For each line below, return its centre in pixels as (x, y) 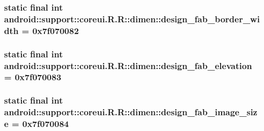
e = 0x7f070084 (37, 124)
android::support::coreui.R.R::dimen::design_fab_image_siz (131, 112)
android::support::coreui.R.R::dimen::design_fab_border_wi (132, 19)
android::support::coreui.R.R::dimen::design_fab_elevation (128, 65)
